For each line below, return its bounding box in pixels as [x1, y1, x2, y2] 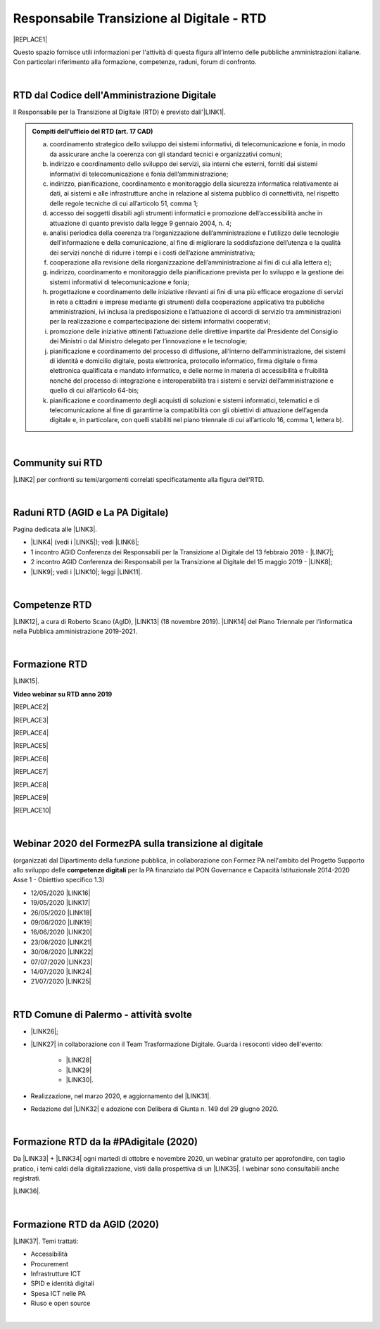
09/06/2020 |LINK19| [30, 918, 93, 927]
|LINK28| [65, 1056, 92, 1064]
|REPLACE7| [13, 768, 49, 776]
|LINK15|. [13, 677, 39, 685]
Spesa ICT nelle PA [30, 1289, 86, 1297]
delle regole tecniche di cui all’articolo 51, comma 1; [49, 199, 198, 208]
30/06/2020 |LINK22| [30, 948, 94, 956]
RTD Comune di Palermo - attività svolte [13, 1008, 193, 1020]
